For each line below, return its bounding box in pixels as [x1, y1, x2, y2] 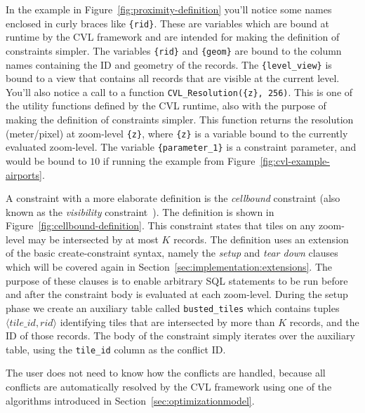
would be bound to [6, 153, 87, 168]
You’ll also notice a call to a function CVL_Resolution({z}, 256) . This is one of [6, 84, 353, 99]
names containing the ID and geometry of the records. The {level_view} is [6, 57, 332, 72]
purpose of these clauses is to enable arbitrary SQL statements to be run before [6, 273, 348, 287]
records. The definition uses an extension [173, 231, 349, 246]
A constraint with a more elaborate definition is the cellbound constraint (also [6, 191, 340, 205]
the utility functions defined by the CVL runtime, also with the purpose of [6, 98, 326, 113]
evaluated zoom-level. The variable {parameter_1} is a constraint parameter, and [6, 140, 357, 154]
